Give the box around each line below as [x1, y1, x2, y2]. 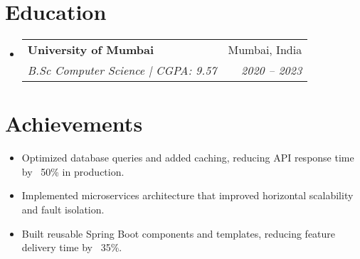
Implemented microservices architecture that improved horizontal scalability [21, 188, 354, 203]
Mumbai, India [228, 41, 302, 58]
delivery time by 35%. [21, 240, 122, 255]
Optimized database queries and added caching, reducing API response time [21, 150, 354, 165]
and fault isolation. [21, 202, 105, 217]
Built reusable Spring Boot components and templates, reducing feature [21, 226, 336, 240]
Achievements [5, 109, 143, 138]
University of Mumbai [27, 41, 154, 58]
